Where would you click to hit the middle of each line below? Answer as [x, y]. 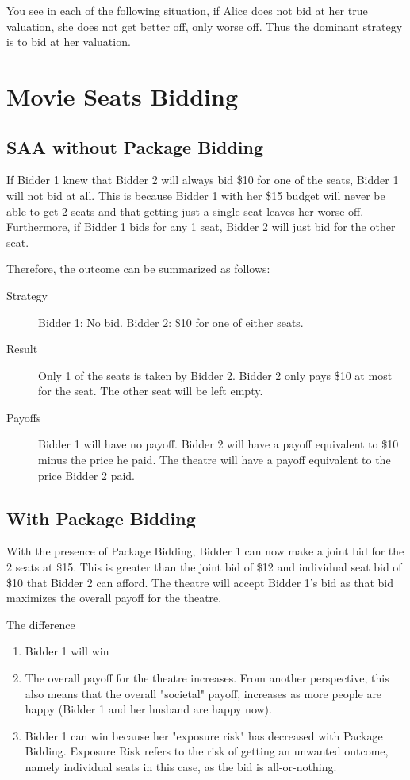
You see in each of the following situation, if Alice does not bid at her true [187, 10]
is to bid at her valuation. [69, 42]
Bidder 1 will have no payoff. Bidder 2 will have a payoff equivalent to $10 [218, 444]
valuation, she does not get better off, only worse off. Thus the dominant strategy [205, 26]
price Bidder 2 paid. [87, 475]
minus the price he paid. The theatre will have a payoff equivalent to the [215, 460]
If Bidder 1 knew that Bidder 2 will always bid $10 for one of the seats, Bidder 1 [203, 180]
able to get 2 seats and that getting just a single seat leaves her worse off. [185, 211]
